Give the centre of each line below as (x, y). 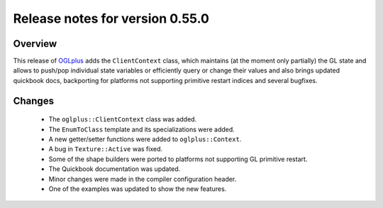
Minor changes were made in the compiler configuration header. (143, 179)
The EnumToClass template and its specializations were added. (142, 129)
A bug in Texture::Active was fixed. (106, 149)
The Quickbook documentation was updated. (115, 169)
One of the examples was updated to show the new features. (138, 189)
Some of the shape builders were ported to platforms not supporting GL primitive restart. (178, 159)
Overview (35, 44)
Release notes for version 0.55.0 (111, 18)
